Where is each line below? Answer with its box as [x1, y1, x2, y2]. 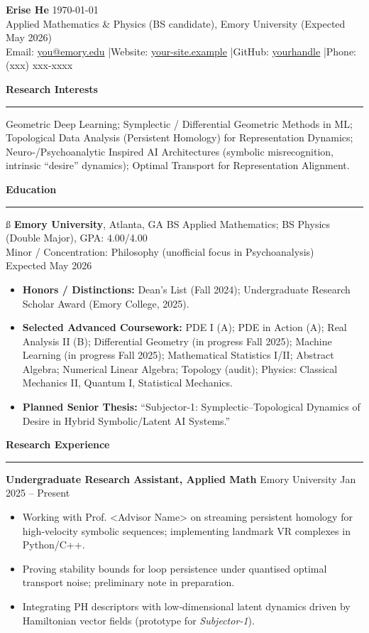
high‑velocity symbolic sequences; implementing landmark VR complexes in [22, 523, 351, 538]
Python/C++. [22, 537, 85, 552]
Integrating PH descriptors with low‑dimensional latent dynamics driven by [22, 599, 351, 613]
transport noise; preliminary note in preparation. [22, 575, 235, 590]
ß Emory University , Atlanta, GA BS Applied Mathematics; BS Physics [6, 216, 331, 231]
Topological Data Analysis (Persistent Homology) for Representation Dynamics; [6, 130, 353, 145]
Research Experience [6, 437, 110, 452]
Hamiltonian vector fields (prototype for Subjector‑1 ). [22, 612, 255, 627]
